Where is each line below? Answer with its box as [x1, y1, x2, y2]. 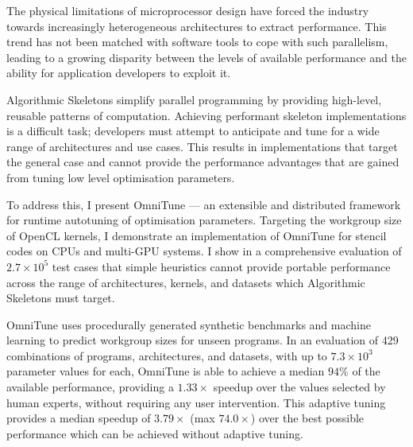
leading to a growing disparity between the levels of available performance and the [6, 49, 407, 65]
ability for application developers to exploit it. [6, 64, 231, 81]
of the [352, 363, 380, 379]
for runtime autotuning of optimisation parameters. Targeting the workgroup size [6, 212, 402, 228]
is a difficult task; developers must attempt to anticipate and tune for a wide [6, 122, 380, 139]
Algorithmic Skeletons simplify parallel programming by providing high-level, [6, 91, 382, 107]
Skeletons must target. [6, 290, 115, 306]
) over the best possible [250, 410, 365, 426]
